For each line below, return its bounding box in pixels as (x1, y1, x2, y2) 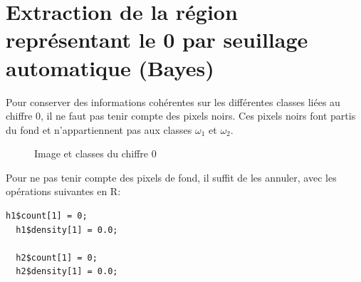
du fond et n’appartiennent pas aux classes (6, 122, 192, 137)
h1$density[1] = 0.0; (16, 224, 118, 235)
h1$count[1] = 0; (6, 211, 88, 221)
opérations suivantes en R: (6, 184, 121, 199)
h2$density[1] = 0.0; (16, 266, 118, 277)
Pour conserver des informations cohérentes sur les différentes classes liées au (6, 94, 340, 109)
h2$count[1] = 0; (16, 252, 98, 263)
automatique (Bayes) (6, 53, 214, 82)
